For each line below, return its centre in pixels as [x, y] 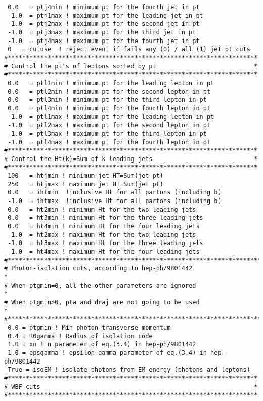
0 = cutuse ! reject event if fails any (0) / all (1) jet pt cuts [129, 49]
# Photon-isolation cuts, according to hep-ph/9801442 [98, 269]
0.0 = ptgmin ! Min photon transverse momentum [89, 327]
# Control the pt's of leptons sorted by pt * [131, 66]
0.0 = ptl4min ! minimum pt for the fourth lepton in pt [109, 108]
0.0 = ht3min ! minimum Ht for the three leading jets [105, 218]
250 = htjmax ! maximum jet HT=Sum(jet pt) [85, 184]
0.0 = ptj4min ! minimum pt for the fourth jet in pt [104, 7]
